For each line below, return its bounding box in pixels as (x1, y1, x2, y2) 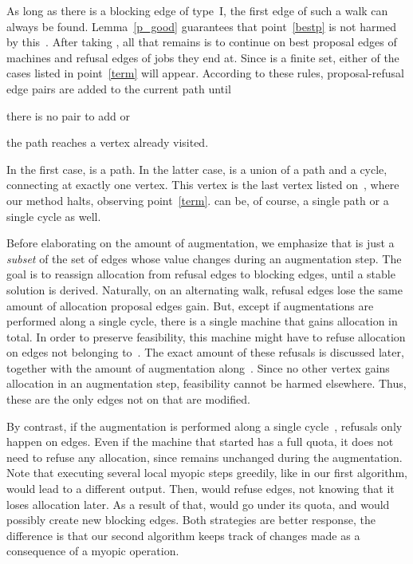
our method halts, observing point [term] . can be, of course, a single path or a (6, 191, 389, 208)
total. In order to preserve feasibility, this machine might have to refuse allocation (6, 328, 406, 345)
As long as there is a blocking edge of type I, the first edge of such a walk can (6, 2, 388, 18)
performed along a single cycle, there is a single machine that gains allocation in (6, 313, 398, 329)
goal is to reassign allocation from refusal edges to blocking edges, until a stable (6, 266, 395, 282)
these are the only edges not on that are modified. (6, 391, 250, 408)
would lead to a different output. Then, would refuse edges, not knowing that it (6, 480, 395, 497)
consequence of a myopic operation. (6, 542, 179, 559)
